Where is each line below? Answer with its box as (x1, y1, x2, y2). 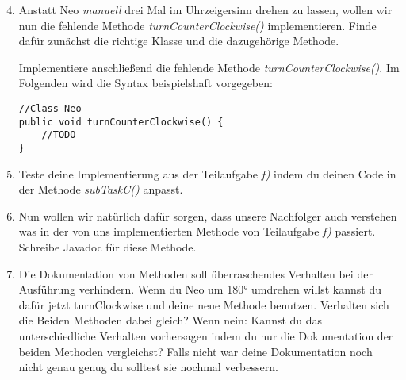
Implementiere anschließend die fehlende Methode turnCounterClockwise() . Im (18, 59, 400, 75)
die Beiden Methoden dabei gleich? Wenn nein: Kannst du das (18, 312, 323, 328)
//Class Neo (18, 102, 82, 114)
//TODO (41, 129, 76, 141)
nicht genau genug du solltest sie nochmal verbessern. (18, 359, 278, 375)
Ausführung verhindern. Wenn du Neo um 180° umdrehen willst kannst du (18, 281, 382, 297)
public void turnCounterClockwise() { (18, 116, 224, 128)
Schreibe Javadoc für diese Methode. (18, 238, 197, 255)
